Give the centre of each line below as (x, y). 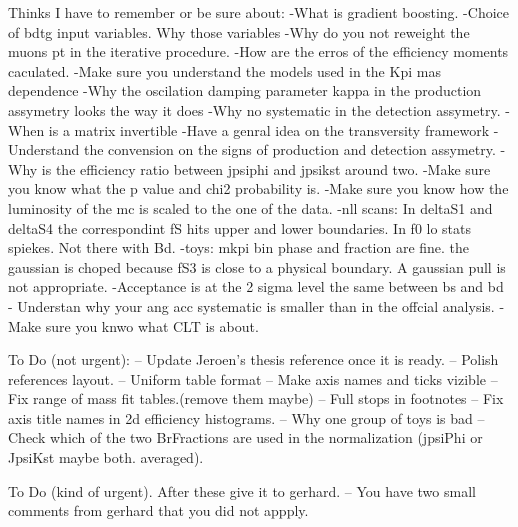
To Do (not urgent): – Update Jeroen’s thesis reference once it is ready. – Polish (253, 359)
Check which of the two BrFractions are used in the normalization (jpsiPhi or (245, 437)
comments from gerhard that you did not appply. (158, 510)
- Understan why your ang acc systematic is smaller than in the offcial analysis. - (256, 305)
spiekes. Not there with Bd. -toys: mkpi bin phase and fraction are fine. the (239, 247)
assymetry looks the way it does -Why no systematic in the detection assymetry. (254, 109)
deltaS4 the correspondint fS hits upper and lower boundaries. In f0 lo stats (240, 227)
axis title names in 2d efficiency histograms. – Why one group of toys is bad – (246, 417)
